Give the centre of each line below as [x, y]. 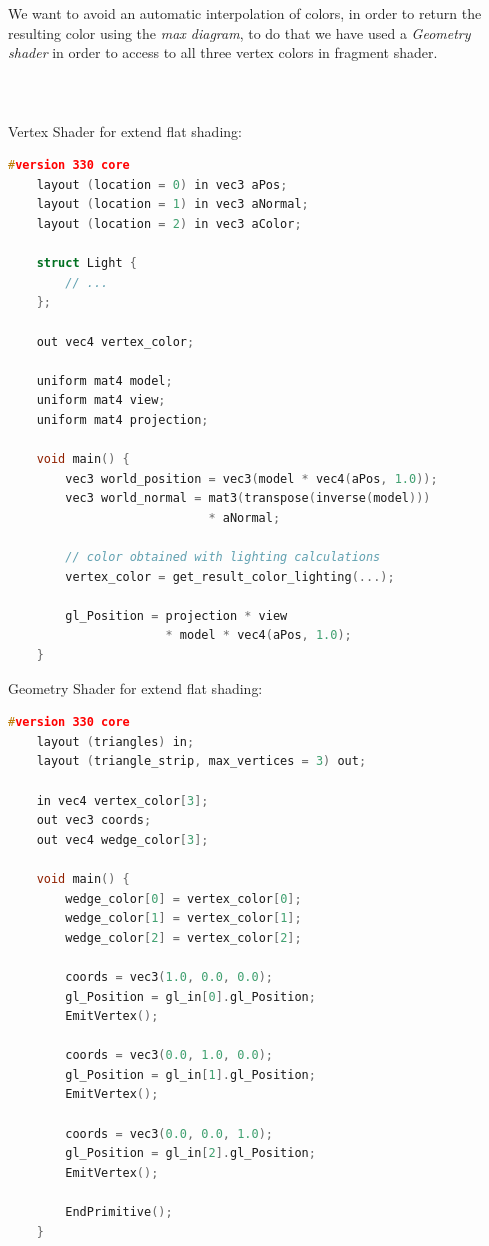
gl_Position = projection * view [176, 615]
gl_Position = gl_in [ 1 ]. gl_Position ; [190, 1074]
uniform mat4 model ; [104, 380]
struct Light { [86, 263]
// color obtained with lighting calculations [223, 557]
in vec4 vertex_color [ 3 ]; [122, 800]
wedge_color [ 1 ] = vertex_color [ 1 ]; [183, 918]
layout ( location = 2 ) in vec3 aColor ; [169, 223]
